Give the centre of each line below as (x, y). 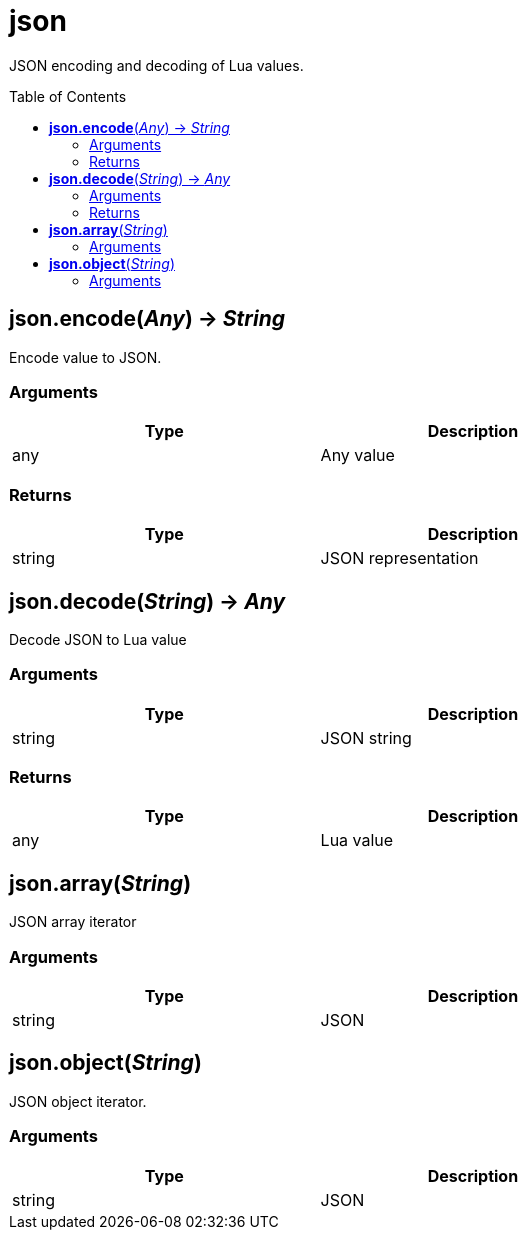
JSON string (366, 737)
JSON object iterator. (78, 1101)
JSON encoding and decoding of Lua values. (156, 65)
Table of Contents (68, 96)
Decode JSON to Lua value (98, 639)
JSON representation (399, 558)
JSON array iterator (73, 922)
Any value (357, 455)
